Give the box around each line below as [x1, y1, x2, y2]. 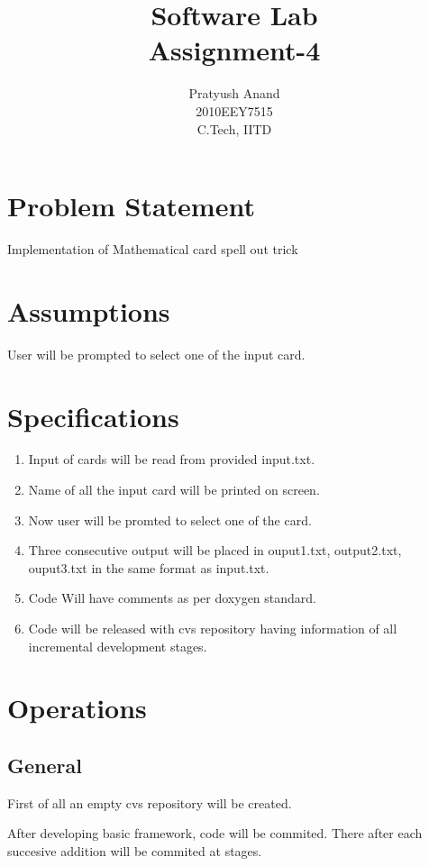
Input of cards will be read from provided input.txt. [28, 450, 315, 469]
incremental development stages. [28, 636, 207, 655]
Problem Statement [7, 187, 255, 224]
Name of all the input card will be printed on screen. [28, 480, 320, 499]
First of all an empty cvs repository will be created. [7, 793, 292, 812]
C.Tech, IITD [196, 119, 272, 138]
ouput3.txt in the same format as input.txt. [28, 558, 269, 577]
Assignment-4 [148, 32, 321, 68]
